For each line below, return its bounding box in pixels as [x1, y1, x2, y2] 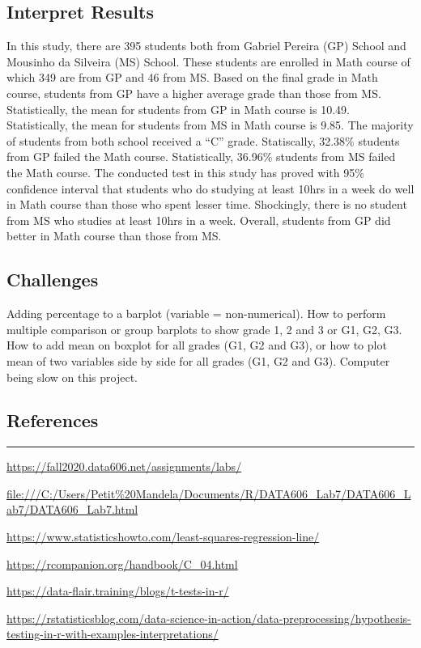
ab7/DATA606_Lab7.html [6, 501, 138, 518]
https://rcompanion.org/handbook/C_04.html [6, 555, 238, 572]
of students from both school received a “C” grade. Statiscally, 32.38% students [6, 132, 400, 149]
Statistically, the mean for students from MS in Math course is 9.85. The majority [6, 116, 414, 133]
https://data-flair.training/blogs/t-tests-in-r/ [6, 582, 229, 599]
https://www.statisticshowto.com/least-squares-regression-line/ [6, 528, 320, 545]
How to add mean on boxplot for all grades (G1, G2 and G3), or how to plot [6, 337, 387, 354]
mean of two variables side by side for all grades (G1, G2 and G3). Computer [6, 352, 390, 369]
